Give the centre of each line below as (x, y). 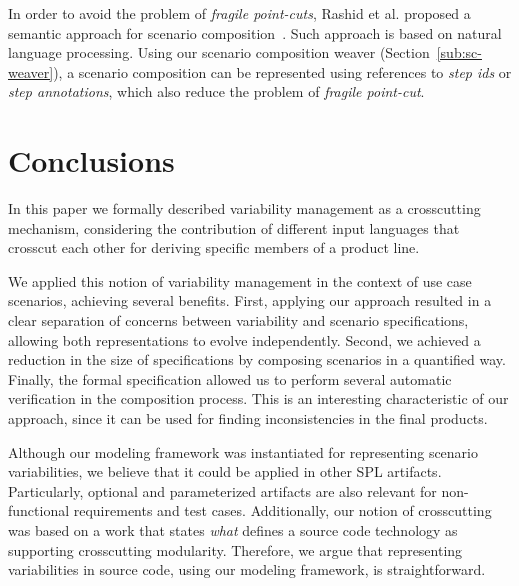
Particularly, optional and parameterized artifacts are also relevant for (222, 490)
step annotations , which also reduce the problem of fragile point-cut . (216, 91)
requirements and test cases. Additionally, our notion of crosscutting (282, 510)
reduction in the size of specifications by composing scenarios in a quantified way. (257, 359)
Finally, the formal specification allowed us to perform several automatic (230, 378)
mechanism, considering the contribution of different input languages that (234, 227)
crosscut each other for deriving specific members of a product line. (214, 247)
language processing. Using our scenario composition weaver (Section (219, 52)
